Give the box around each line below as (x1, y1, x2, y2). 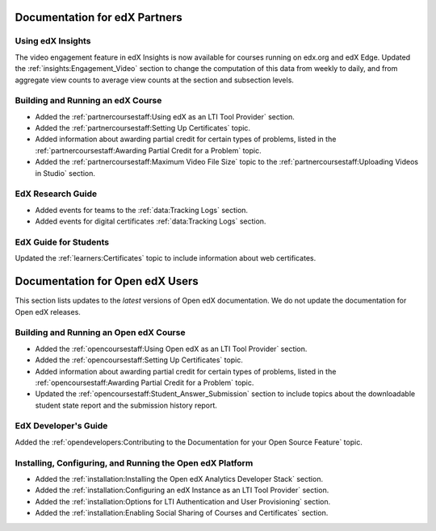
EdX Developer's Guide (15, 420, 108, 432)
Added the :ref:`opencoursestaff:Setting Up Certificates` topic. (35, 355, 244, 365)
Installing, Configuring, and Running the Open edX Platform (15, 457, 254, 468)
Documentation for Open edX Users (15, 274, 199, 288)
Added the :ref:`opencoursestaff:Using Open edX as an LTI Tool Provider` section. (35, 344, 308, 353)
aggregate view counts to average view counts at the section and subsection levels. (15, 75, 295, 85)
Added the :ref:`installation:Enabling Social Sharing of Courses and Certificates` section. (35, 508, 329, 518)
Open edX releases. (15, 307, 81, 316)
